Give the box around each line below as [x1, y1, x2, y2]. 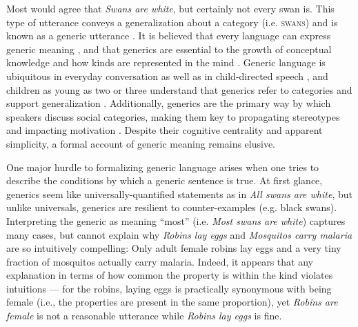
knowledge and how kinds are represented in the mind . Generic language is [6, 55, 326, 70]
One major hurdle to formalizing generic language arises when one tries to [6, 159, 319, 174]
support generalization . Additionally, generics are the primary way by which [6, 96, 331, 110]
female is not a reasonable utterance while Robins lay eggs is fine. [6, 308, 282, 323]
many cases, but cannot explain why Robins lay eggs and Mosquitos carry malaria [6, 227, 352, 241]
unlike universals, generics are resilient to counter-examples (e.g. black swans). [6, 200, 337, 215]
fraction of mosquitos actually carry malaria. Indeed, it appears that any [6, 254, 313, 268]
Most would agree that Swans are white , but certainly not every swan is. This [6, 1, 335, 15]
